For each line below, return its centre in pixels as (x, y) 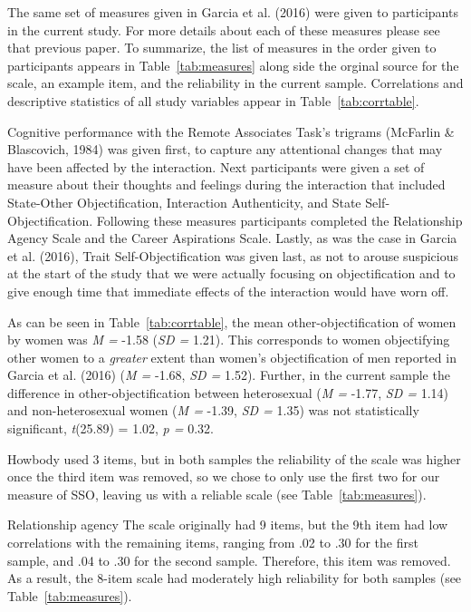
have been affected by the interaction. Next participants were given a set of (216, 166)
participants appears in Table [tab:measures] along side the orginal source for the (233, 65)
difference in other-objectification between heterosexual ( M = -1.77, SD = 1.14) (228, 392)
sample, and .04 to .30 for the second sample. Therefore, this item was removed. (229, 560)
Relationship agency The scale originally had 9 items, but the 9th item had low (228, 525)
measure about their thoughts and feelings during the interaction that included (226, 185)
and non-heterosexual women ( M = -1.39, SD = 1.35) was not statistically (213, 410)
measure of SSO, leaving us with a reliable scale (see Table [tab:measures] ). (217, 494)
